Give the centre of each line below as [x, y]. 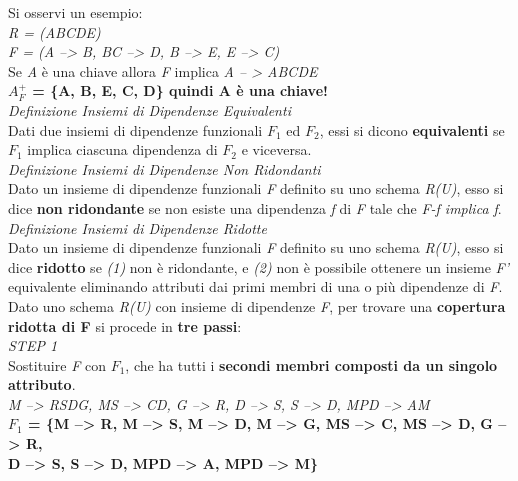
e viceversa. [276, 149]
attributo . [42, 384]
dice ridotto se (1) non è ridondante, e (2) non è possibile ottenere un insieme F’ [259, 266]
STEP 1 [33, 345]
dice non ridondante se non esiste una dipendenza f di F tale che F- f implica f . [255, 207]
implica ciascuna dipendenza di [122, 149]
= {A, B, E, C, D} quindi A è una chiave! [180, 90]
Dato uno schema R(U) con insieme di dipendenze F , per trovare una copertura [257, 305]
